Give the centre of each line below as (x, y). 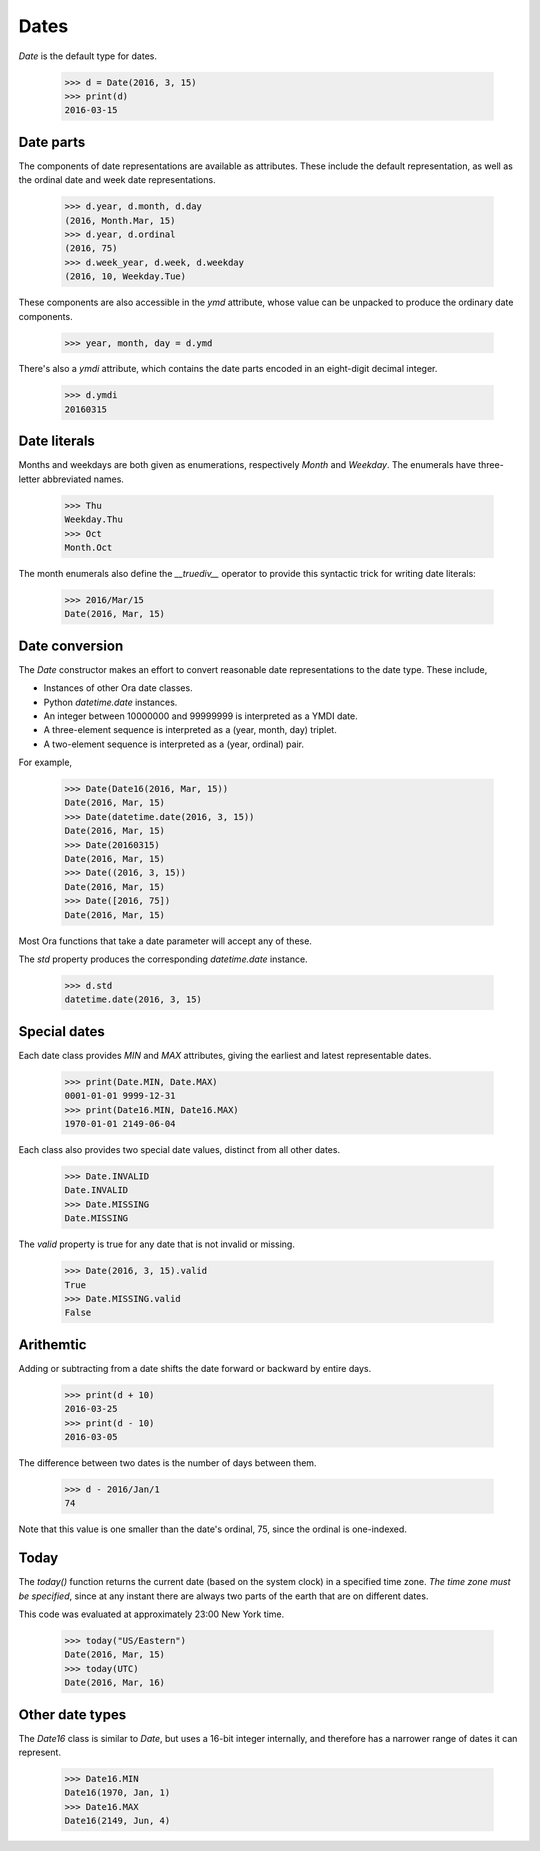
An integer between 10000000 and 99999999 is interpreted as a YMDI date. (201, 716)
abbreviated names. (83, 479)
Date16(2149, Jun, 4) (117, 1821)
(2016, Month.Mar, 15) (120, 220)
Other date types (72, 1714)
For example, (45, 762)
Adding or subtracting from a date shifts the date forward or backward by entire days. (195, 1368)
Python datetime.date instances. (110, 702)
